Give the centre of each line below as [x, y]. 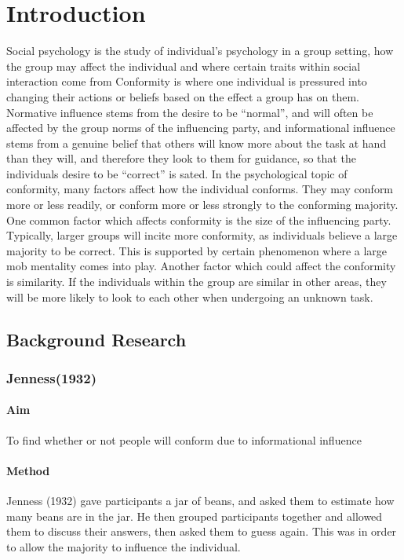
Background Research [96, 339]
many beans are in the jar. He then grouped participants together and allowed [195, 516]
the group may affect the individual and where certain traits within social [184, 66]
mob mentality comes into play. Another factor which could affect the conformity [201, 266]
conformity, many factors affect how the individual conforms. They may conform [200, 189]
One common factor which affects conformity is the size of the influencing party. [199, 220]
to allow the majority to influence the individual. [124, 546]
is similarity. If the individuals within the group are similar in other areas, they [197, 282]
